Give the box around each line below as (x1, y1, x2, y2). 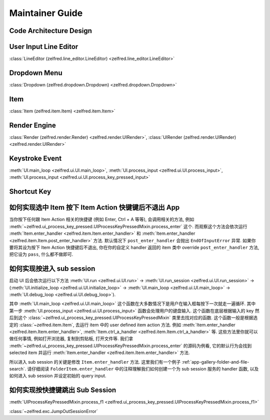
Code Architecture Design (9, 26, 92, 35)
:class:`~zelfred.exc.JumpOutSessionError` (9, 408, 98, 414)
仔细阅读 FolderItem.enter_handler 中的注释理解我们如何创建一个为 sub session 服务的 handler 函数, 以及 (31, 366, 259, 372)
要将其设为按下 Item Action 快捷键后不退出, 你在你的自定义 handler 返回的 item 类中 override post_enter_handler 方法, (9, 244, 259, 250)
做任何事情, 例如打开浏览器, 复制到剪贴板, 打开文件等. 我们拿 (9, 336, 133, 342)
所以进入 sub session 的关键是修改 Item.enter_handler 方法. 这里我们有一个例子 (9, 359, 181, 365)
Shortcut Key (9, 187, 51, 196)
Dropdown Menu (9, 68, 62, 77)
